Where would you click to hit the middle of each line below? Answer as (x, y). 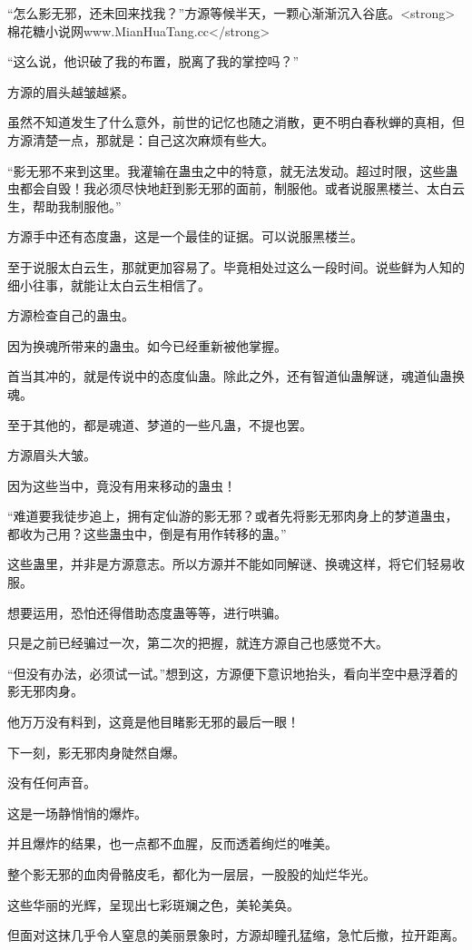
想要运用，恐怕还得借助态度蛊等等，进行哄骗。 (147, 612)
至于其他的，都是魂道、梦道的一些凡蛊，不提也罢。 (160, 424)
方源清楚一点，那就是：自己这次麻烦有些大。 (141, 139)
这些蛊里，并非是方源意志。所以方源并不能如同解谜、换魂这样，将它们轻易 (230, 564)
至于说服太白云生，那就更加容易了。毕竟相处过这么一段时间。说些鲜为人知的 (236, 266)
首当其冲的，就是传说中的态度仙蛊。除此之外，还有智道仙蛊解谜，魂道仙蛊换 (236, 376)
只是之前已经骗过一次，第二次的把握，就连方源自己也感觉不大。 (198, 643)
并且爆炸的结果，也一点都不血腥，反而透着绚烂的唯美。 (172, 843)
